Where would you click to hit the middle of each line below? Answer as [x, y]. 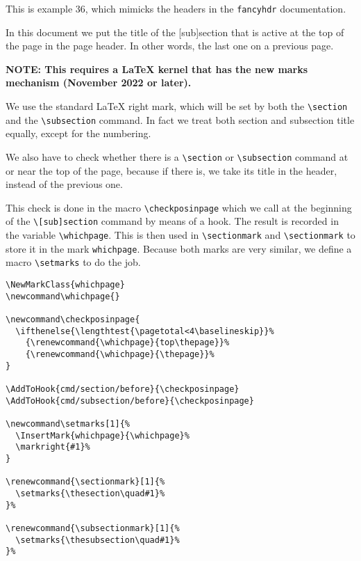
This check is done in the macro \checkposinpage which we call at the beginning [179, 207]
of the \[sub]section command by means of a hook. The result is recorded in [172, 221]
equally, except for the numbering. [78, 133]
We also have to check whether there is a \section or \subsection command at [177, 156]
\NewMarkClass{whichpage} [65, 285]
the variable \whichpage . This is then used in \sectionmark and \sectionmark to [180, 235]
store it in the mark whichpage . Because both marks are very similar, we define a [179, 248]
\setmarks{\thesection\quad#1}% [90, 493]
